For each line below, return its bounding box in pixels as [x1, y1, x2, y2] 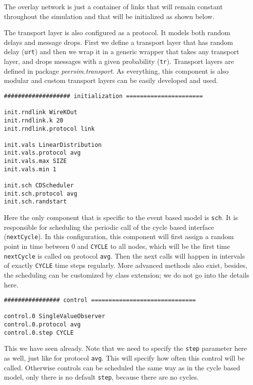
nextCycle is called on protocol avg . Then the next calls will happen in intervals [4, 250, 245, 261]
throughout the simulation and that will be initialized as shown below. [4, 11, 214, 21]
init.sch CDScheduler [4, 182, 74, 189]
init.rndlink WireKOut [4, 109, 78, 116]
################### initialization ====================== [4, 92, 203, 100]
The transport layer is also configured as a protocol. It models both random [4, 27, 231, 38]
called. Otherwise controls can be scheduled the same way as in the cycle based [4, 362, 240, 372]
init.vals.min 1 [4, 165, 57, 173]
